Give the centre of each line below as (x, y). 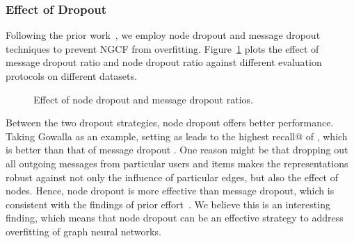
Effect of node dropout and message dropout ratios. (143, 99)
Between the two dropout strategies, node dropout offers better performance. (170, 123)
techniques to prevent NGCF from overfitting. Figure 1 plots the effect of (162, 48)
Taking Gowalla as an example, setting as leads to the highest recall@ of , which (177, 136)
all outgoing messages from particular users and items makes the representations (177, 163)
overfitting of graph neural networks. (83, 231)
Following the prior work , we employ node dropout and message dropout (163, 35)
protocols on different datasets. (71, 76)
